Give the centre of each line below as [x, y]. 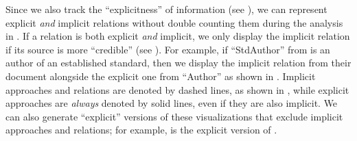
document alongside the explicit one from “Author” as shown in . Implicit [161, 76]
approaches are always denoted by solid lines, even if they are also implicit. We [172, 103]
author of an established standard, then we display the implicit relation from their [178, 63]
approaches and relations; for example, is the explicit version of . [141, 130]
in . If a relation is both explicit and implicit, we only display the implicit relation [178, 36]
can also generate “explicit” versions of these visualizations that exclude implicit [174, 116]
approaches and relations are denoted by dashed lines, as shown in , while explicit [177, 89]
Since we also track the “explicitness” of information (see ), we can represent [166, 9]
